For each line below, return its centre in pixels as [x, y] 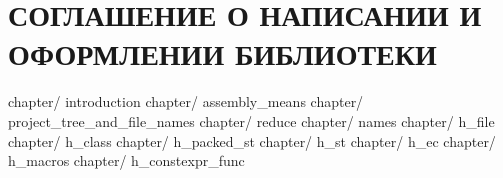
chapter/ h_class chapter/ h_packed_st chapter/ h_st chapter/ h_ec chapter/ [252, 140]
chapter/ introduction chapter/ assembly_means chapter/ [186, 101]
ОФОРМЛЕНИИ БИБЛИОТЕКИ [222, 53]
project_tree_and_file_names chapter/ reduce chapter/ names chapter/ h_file [251, 120]
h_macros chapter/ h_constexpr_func [126, 160]
